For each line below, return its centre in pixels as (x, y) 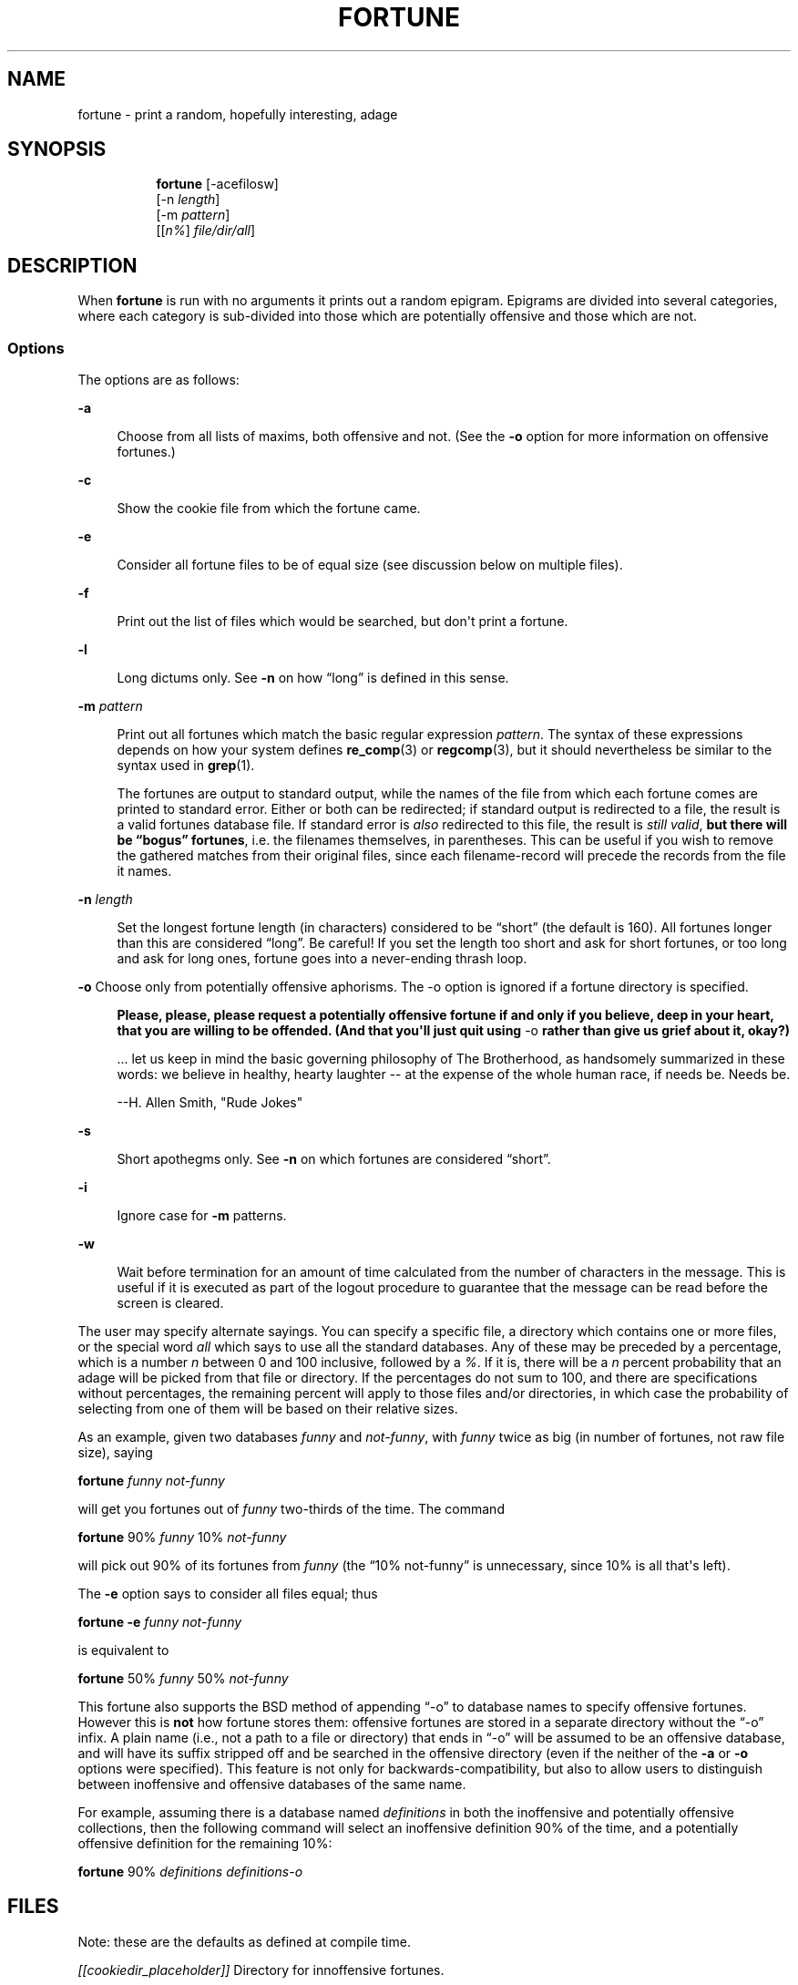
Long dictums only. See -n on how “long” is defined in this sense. (313, 678)
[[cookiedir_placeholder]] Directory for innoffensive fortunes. (261, 1970)
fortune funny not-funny (151, 1481)
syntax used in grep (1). (186, 766)
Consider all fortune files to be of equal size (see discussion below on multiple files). (370, 565)
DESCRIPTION (72, 265)
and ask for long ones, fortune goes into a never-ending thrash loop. (322, 959)
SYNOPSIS (57, 149)
